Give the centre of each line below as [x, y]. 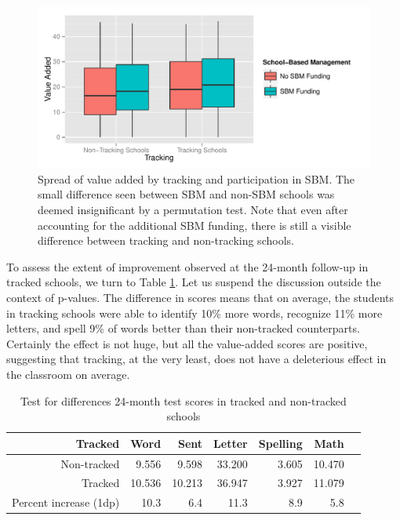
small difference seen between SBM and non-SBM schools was [186, 194]
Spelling [280, 443]
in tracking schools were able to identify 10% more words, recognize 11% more [195, 313]
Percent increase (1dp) [66, 502]
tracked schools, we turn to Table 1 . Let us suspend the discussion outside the [194, 282]
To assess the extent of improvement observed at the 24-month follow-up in [187, 266]
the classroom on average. [68, 374]
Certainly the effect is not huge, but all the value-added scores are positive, [187, 343]
